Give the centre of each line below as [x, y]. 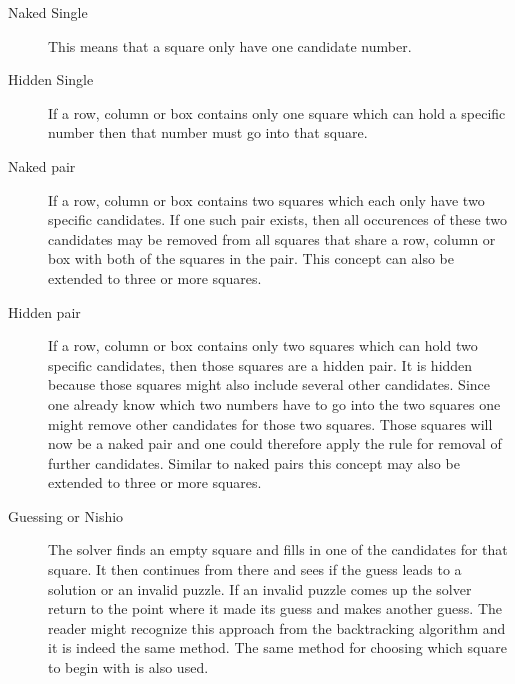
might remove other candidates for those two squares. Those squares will [270, 423]
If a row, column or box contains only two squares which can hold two [263, 345]
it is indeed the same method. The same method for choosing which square [277, 647]
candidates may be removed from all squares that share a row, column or [272, 238]
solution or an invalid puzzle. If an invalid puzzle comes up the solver [260, 588]
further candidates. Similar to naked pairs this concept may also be [254, 462]
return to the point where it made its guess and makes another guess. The [275, 608]
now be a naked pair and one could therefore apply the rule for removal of [275, 443]
